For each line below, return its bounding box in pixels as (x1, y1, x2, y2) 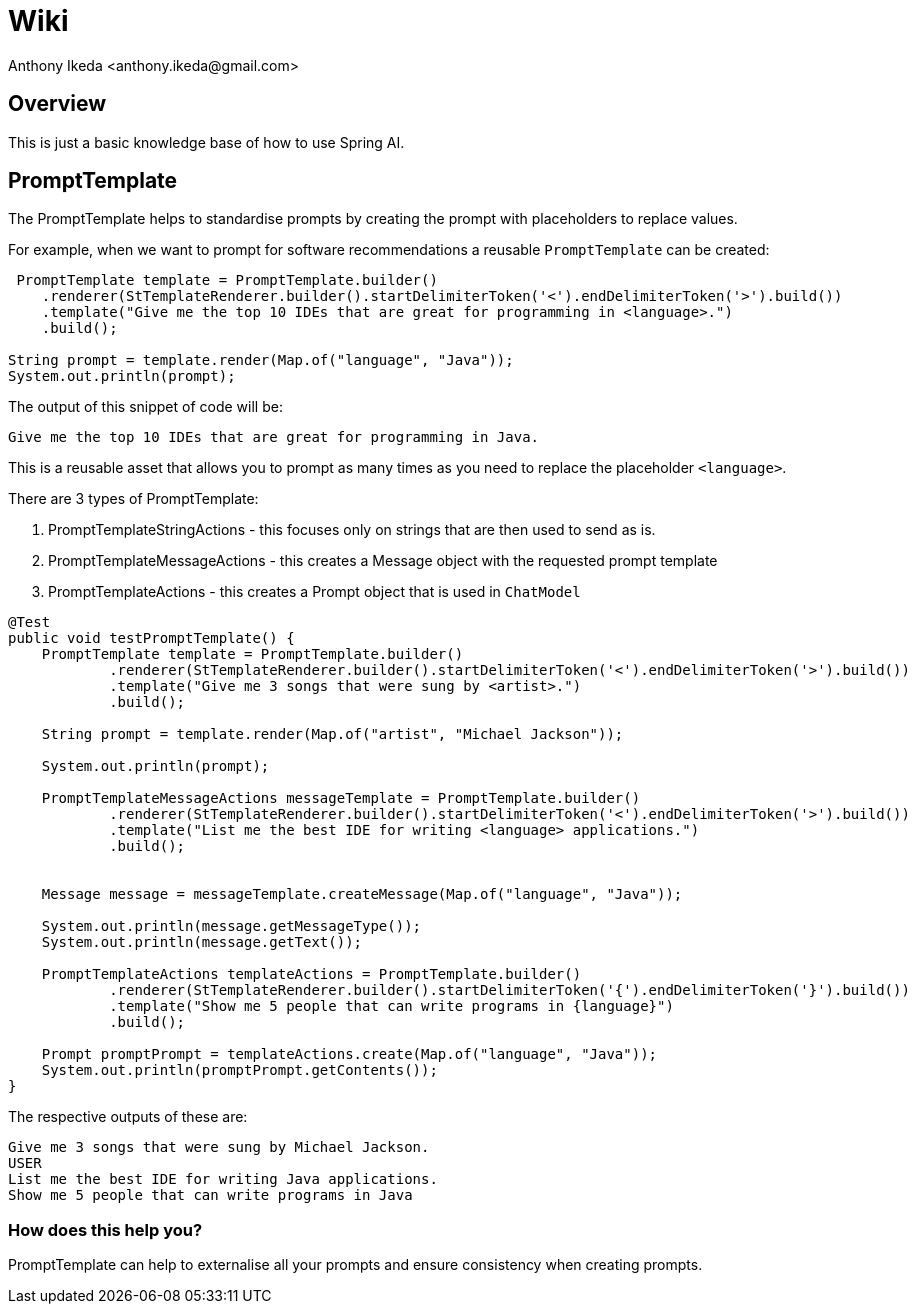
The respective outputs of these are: (8, 1108, 248, 1126)
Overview (8, 91, 107, 117)
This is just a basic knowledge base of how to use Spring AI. (8, 133, 405, 151)
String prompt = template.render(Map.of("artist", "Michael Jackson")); (41, 726, 624, 743)
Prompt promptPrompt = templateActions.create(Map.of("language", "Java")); (41, 1046, 658, 1063)
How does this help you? (8, 1219, 203, 1240)
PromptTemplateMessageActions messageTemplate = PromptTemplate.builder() (41, 790, 641, 807)
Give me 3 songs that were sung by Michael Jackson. (8, 1139, 430, 1156)
